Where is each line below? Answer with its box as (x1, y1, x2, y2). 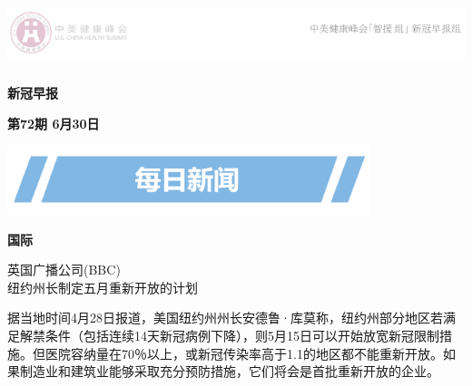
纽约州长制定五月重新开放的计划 (7, 277, 198, 296)
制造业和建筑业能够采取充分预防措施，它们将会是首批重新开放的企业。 (19, 362, 439, 381)
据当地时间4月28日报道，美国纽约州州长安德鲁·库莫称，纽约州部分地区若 (7, 308, 443, 327)
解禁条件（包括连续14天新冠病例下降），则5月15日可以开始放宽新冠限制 (19, 325, 439, 344)
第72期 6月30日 (7, 113, 100, 132)
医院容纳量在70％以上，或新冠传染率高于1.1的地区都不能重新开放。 (44, 343, 443, 362)
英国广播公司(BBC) (7, 260, 121, 279)
